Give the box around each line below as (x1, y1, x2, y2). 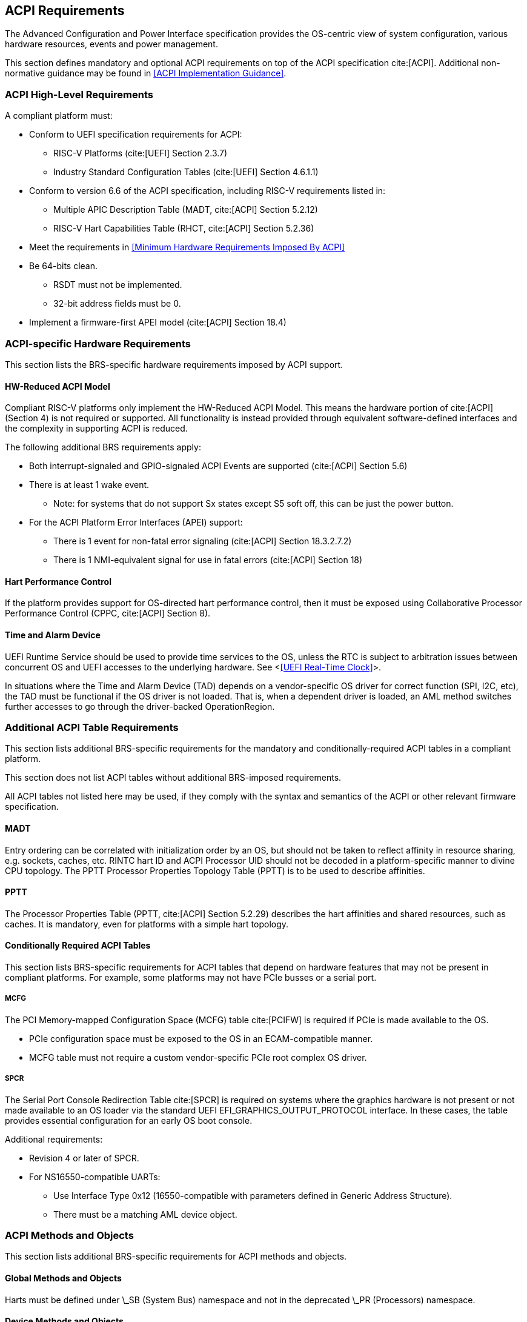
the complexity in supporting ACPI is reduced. (5, 423, 188, 434)
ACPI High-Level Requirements (5, 88, 153, 101)
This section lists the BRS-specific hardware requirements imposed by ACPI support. (5, 359, 343, 370)
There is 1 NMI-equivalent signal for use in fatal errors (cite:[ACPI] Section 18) (53, 555, 363, 566)
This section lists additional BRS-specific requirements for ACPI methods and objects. (5, 1251, 347, 1262)
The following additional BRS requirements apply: (5, 442, 201, 453)
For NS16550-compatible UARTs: (29, 1171, 161, 1182)
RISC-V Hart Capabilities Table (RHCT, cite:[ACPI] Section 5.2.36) (53, 223, 314, 234)
